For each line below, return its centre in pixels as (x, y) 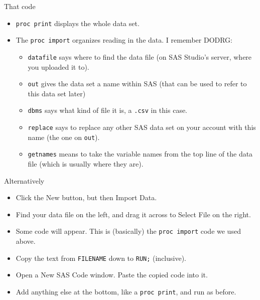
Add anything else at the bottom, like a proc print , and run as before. (126, 291)
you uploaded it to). (58, 66)
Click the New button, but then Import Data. (86, 197)
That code (20, 6)
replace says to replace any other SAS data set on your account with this (142, 127)
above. (26, 241)
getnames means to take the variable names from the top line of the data (140, 154)
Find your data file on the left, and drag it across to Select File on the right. (133, 214)
